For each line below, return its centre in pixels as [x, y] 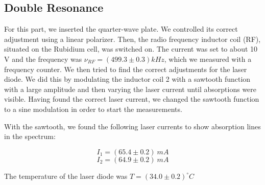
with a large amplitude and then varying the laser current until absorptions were [130, 89]
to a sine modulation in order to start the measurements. [93, 109]
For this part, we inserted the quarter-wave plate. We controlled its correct [121, 29]
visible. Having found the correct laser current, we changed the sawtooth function [132, 99]
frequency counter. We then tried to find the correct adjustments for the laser [126, 69]
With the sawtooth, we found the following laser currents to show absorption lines [132, 126]
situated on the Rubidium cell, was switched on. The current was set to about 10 [131, 49]
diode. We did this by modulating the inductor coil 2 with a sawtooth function [127, 79]
